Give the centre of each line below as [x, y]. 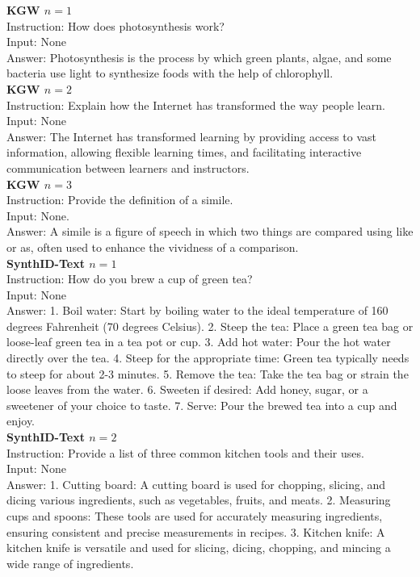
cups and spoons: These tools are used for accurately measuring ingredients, [195, 516]
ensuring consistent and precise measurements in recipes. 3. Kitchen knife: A [196, 531]
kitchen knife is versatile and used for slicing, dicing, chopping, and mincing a [199, 548]
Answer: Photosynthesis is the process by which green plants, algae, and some [199, 57]
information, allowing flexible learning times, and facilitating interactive [184, 152]
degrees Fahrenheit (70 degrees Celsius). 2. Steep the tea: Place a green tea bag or [210, 326]
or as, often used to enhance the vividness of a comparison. [153, 247]
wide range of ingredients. [70, 563]
